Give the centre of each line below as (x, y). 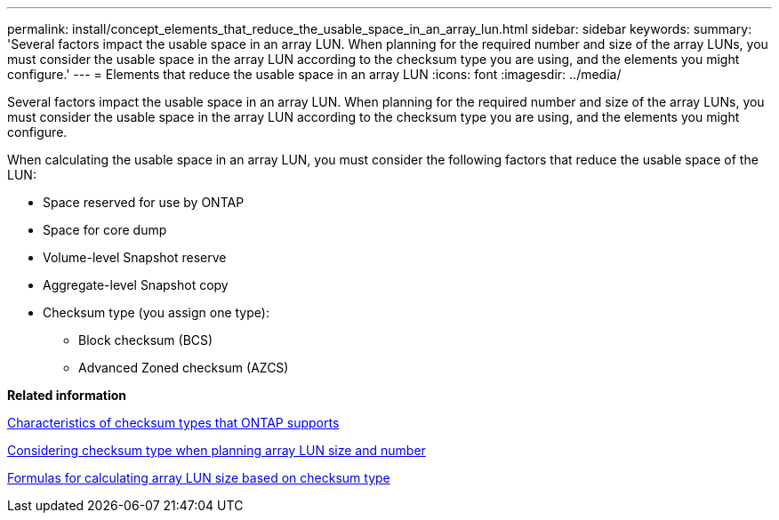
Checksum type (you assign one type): (156, 312)
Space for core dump (105, 230)
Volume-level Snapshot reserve (135, 257)
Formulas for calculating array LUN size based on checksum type (199, 478)
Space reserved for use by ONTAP (144, 202)
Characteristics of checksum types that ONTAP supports (173, 423)
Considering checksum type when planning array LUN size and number (217, 450)
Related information (67, 395)
